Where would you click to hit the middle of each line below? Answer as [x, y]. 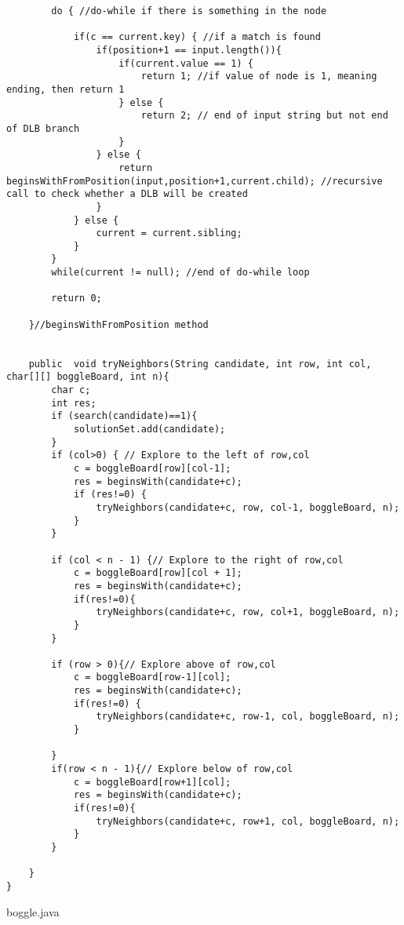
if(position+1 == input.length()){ [189, 50]
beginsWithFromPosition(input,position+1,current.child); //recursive [195, 181]
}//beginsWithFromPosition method [118, 324]
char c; [71, 390]
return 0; [76, 299]
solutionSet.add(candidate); [149, 429]
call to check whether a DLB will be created [127, 194]
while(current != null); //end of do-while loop [180, 273]
